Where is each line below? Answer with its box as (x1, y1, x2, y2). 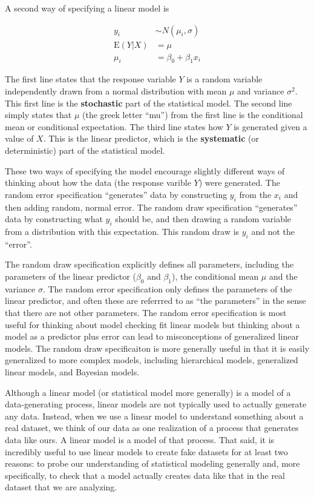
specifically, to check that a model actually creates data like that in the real (5, 469, 285, 481)
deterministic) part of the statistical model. (5, 144, 165, 157)
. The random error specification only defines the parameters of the (42, 282, 292, 295)
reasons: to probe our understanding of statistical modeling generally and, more (5, 457, 300, 470)
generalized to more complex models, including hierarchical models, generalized (5, 354, 298, 366)
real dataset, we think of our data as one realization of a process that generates (5, 421, 299, 434)
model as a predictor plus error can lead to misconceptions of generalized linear (5, 330, 299, 343)
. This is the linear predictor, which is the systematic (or (43, 132, 260, 145)
